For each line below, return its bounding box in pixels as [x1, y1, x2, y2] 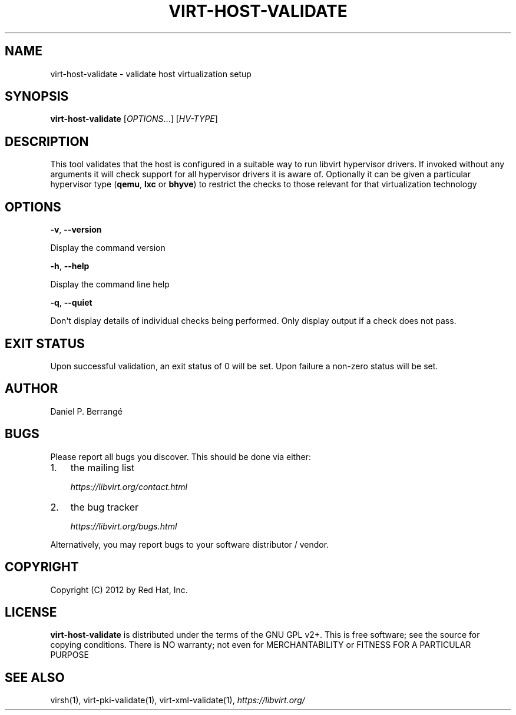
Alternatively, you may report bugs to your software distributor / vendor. [50, 539, 329, 550]
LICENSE [5, 604, 57, 620]
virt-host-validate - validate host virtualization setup [50, 68, 252, 79]
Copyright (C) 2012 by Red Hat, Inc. [50, 584, 188, 595]
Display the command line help [50, 279, 170, 290]
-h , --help [50, 261, 90, 272]
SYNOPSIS [5, 89, 69, 104]
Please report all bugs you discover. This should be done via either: [50, 451, 311, 462]
